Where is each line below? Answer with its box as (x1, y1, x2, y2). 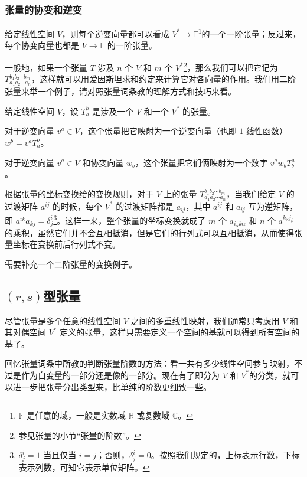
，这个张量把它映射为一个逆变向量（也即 (79, 125, 237, 137)
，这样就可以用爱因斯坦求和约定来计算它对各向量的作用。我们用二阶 (31, 73, 296, 85)
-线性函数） (243, 125, 288, 137)
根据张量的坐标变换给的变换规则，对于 (5, 187, 153, 200)
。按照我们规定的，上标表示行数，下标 (151, 449, 300, 461)
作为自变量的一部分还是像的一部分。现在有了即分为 (21, 368, 220, 381)
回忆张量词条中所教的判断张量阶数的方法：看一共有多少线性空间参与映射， (5, 357, 294, 370)
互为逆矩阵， (248, 200, 298, 212)
